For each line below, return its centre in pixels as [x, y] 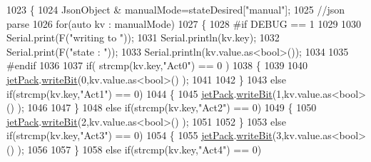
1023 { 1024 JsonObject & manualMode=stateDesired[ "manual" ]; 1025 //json [176, 9]
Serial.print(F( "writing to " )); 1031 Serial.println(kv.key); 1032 [143, 37]
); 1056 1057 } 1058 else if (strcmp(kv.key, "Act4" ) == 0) [139, 149]
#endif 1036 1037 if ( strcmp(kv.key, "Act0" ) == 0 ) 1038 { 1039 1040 [157, 65]
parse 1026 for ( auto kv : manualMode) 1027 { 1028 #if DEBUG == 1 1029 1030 [184, 23]
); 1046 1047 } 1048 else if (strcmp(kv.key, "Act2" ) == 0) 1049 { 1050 [167, 107]
